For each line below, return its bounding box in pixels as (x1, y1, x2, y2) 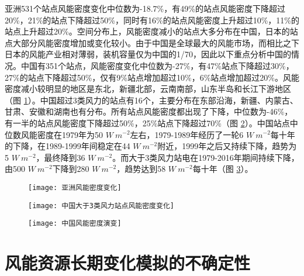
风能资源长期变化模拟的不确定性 (5, 251, 251, 275)
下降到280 (52, 163, 89, 175)
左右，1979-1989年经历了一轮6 (130, 128, 244, 140)
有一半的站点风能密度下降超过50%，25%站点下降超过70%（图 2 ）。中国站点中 (5, 116, 298, 129)
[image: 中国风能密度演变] (28, 219, 122, 228)
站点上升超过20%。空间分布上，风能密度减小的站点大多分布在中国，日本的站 (5, 25, 298, 37)
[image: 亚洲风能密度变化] (28, 183, 122, 192)
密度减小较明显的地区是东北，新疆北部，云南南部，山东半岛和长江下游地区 (5, 82, 291, 95)
